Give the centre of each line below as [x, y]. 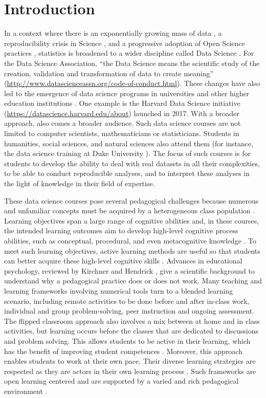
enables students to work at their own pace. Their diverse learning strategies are [130, 361]
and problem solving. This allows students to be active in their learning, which [127, 340]
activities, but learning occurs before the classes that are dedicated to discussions [131, 331]
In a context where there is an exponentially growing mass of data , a [113, 33]
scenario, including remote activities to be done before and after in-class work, [127, 301]
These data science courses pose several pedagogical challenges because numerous [131, 200]
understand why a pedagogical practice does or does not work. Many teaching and [133, 281]
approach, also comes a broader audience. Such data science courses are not [123, 123]
